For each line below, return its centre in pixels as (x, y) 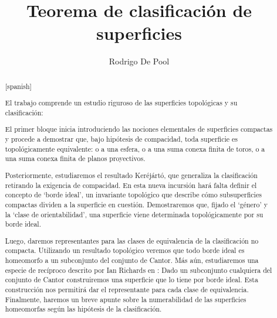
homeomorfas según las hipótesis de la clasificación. (83, 309)
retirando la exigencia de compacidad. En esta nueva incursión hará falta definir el (131, 185)
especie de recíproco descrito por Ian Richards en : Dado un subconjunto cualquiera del (138, 270)
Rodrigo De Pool (139, 61)
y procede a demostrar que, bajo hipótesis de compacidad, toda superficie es (121, 139)
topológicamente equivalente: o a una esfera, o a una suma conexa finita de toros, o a (135, 148)
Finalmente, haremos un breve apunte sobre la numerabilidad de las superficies (126, 299)
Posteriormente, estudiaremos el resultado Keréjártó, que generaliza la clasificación (131, 175)
